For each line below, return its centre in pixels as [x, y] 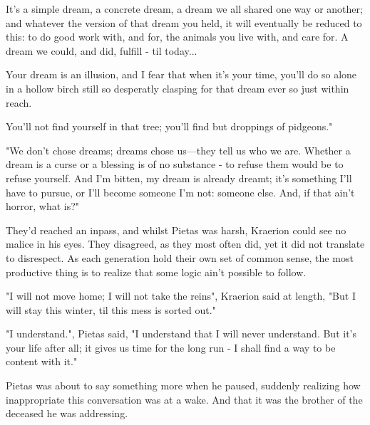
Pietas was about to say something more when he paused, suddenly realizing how [183, 385]
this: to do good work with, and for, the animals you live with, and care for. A [177, 37]
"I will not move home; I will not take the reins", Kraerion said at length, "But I [181, 296]
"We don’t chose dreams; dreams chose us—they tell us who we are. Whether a [178, 150]
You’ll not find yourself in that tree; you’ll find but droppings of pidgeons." [169, 126]
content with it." [42, 361]
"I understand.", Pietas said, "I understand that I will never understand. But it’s [181, 334]
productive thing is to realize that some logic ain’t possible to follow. [156, 272]
